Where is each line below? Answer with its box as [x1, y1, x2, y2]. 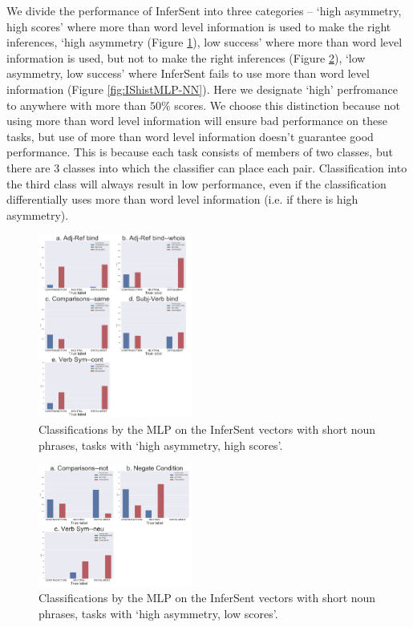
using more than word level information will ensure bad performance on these [6, 112, 387, 129]
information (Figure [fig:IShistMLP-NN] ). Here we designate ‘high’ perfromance [6, 80, 398, 97]
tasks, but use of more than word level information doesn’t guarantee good [6, 127, 374, 144]
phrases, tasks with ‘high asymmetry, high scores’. [38, 436, 283, 453]
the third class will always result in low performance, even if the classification [6, 175, 387, 192]
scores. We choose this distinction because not [174, 96, 400, 113]
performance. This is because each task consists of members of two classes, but [6, 144, 393, 160]
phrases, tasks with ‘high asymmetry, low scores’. [38, 605, 278, 621]
